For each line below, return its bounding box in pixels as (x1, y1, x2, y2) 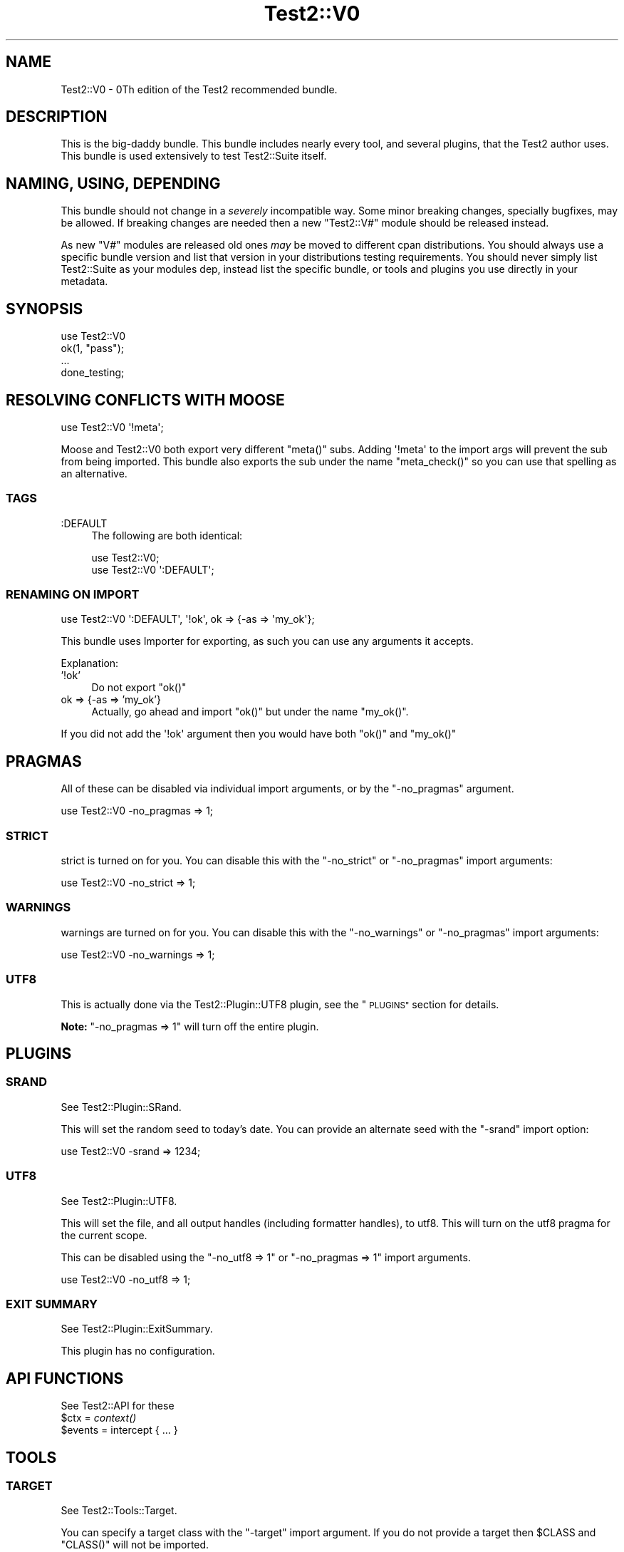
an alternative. (61, 467, 128, 480)
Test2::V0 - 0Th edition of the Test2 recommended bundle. (61, 83, 338, 95)
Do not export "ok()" (91, 681, 187, 694)
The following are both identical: (91, 529, 243, 542)
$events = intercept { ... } (61, 1424, 178, 1437)
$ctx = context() (61, 1412, 137, 1424)
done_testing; (61, 366, 125, 379)
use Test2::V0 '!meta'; (61, 420, 164, 433)
